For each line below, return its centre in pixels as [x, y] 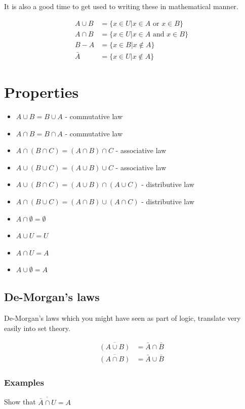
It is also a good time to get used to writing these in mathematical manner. [121, 6]
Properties [42, 92]
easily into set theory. [37, 328]
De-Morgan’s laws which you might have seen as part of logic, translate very [123, 318]
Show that [20, 402]
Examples [24, 382]
